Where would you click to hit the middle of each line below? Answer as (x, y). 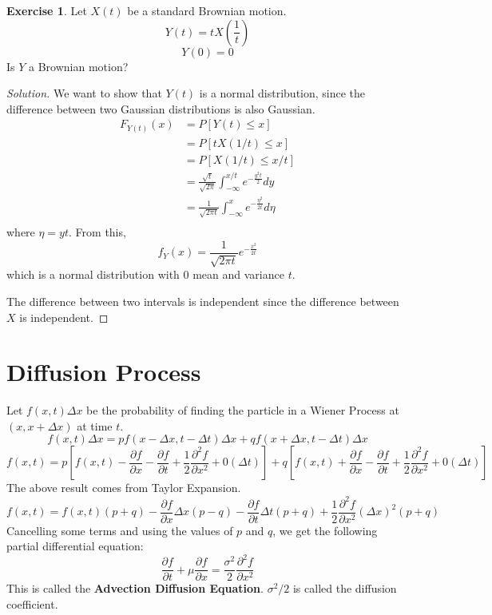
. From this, (97, 232)
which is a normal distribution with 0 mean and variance (145, 274)
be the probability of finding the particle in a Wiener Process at (243, 410)
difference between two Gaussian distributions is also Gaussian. (161, 108)
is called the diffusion (345, 588)
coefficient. (32, 603)
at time (95, 425)
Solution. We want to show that (84, 93)
